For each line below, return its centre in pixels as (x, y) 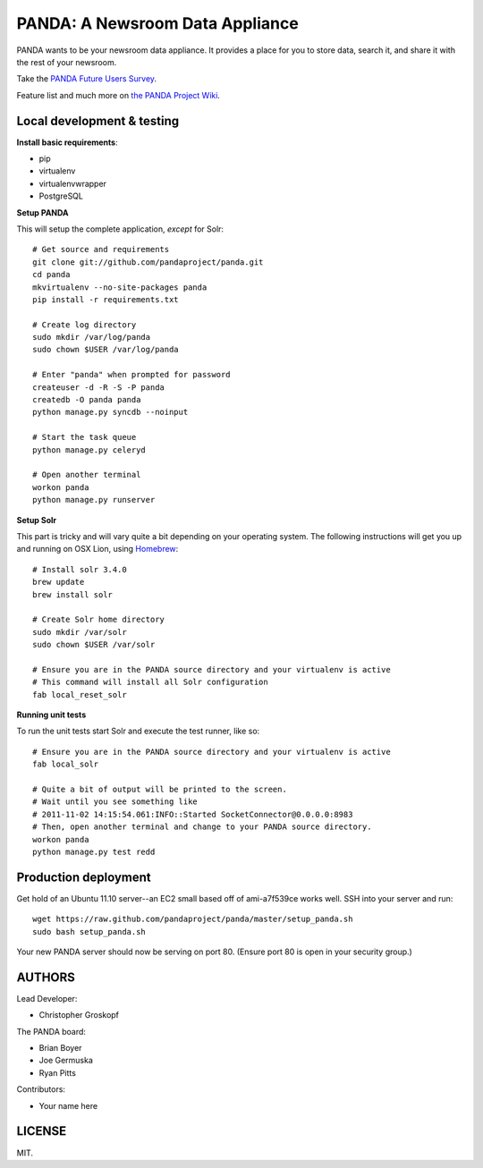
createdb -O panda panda (87, 400)
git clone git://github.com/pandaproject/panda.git (148, 262)
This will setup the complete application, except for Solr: (120, 229)
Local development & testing (98, 121)
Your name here (68, 1105)
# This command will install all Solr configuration (150, 682)
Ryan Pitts (57, 1072)
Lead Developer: (47, 998)
